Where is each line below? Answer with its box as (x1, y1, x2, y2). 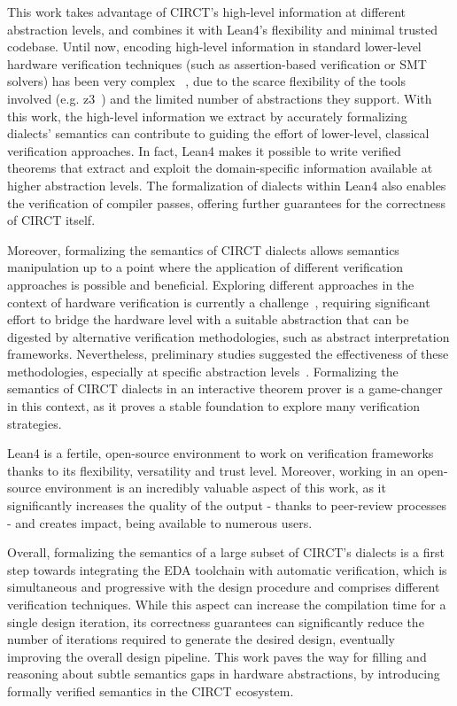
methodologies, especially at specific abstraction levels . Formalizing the (7, 361, 399, 380)
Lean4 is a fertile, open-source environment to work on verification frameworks (7, 444, 434, 462)
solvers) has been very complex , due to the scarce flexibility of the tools (7, 72, 407, 90)
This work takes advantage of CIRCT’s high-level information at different (7, 3, 407, 20)
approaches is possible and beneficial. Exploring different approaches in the (7, 275, 414, 293)
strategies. (7, 414, 62, 432)
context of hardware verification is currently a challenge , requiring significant (7, 292, 430, 311)
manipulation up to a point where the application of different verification (7, 258, 404, 276)
